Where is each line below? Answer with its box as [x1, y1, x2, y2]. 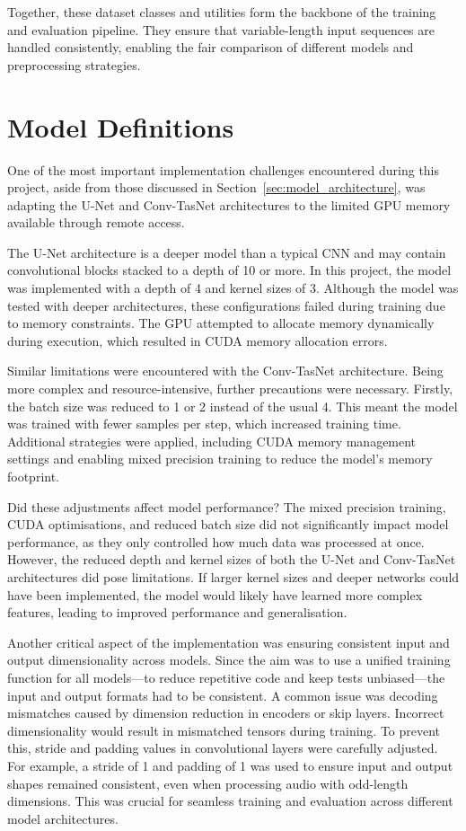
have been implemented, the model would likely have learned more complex [7, 585, 423, 604]
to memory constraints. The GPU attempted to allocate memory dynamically [7, 314, 435, 332]
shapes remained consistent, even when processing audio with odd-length [7, 774, 409, 792]
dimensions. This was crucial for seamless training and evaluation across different [7, 791, 453, 810]
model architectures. [7, 809, 119, 827]
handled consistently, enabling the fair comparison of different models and [7, 38, 414, 57]
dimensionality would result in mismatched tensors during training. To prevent [7, 720, 441, 739]
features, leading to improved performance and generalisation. [7, 603, 347, 622]
